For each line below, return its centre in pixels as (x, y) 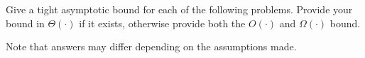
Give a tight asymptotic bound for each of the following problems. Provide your (179, 9)
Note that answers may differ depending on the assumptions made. (151, 46)
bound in (25, 23)
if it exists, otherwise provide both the (162, 23)
